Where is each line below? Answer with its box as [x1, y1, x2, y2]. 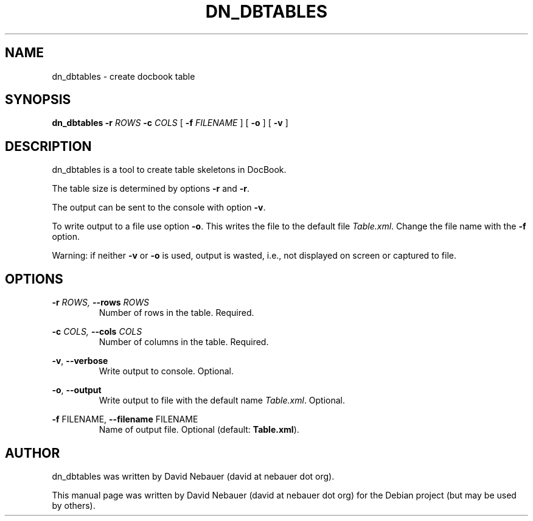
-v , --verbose [52, 355, 108, 366]
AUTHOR [5, 445, 60, 461]
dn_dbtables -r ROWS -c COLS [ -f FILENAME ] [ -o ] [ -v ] [52, 117, 288, 128]
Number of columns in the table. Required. [99, 337, 269, 348]
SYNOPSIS [5, 92, 71, 108]
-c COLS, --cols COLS [52, 326, 142, 337]
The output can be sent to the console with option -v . [52, 202, 266, 213]
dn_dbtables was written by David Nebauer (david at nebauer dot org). [52, 470, 335, 481]
